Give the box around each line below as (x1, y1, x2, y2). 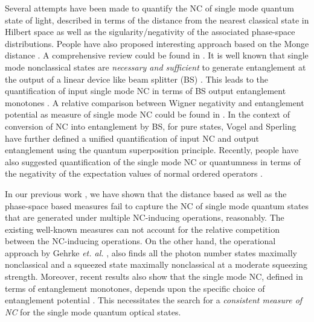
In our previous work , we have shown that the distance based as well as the (5, 187, 287, 200)
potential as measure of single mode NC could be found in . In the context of (5, 108, 290, 121)
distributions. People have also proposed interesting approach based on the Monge (5, 37, 309, 49)
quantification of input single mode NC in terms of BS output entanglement (5, 84, 286, 97)
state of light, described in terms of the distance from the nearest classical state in (5, 13, 309, 26)
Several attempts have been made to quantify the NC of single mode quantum (5, 2, 294, 14)
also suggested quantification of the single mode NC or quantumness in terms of (5, 155, 301, 168)
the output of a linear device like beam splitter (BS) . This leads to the (5, 72, 269, 85)
